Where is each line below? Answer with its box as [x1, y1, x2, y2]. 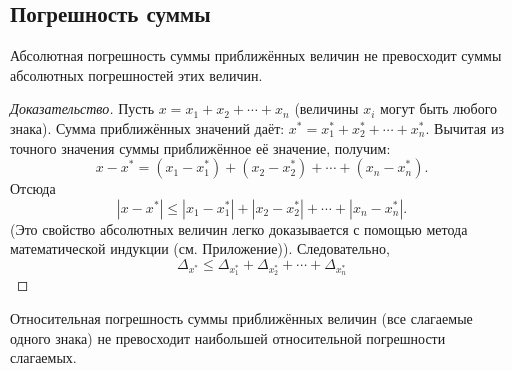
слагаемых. [10, 347, 77, 368]
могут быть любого [380, 98, 498, 119]
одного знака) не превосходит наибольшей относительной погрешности [10, 327, 446, 348]
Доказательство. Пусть [10, 98, 155, 119]
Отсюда [10, 178, 56, 199]
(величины [294, 98, 359, 119]
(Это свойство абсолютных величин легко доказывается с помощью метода [10, 218, 468, 239]
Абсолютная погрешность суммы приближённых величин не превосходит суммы [10, 45, 502, 66]
